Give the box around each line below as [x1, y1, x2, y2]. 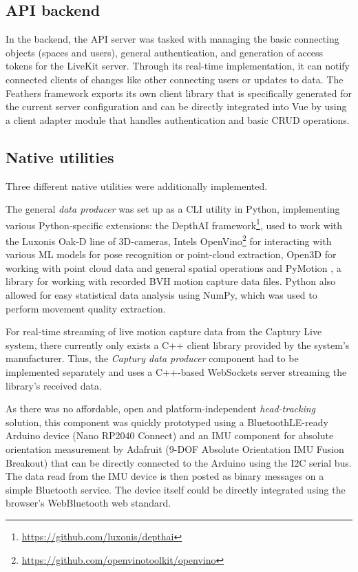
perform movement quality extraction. [6, 301, 166, 315]
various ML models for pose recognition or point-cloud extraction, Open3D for [6, 247, 337, 262]
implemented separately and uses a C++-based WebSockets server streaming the [6, 365, 347, 379]
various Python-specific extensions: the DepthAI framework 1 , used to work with [6, 215, 343, 232]
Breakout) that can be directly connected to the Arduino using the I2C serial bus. [6, 455, 352, 469]
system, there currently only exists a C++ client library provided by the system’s [6, 337, 350, 352]
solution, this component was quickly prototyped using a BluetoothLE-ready [6, 414, 328, 429]
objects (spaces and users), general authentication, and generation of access [6, 45, 324, 59]
